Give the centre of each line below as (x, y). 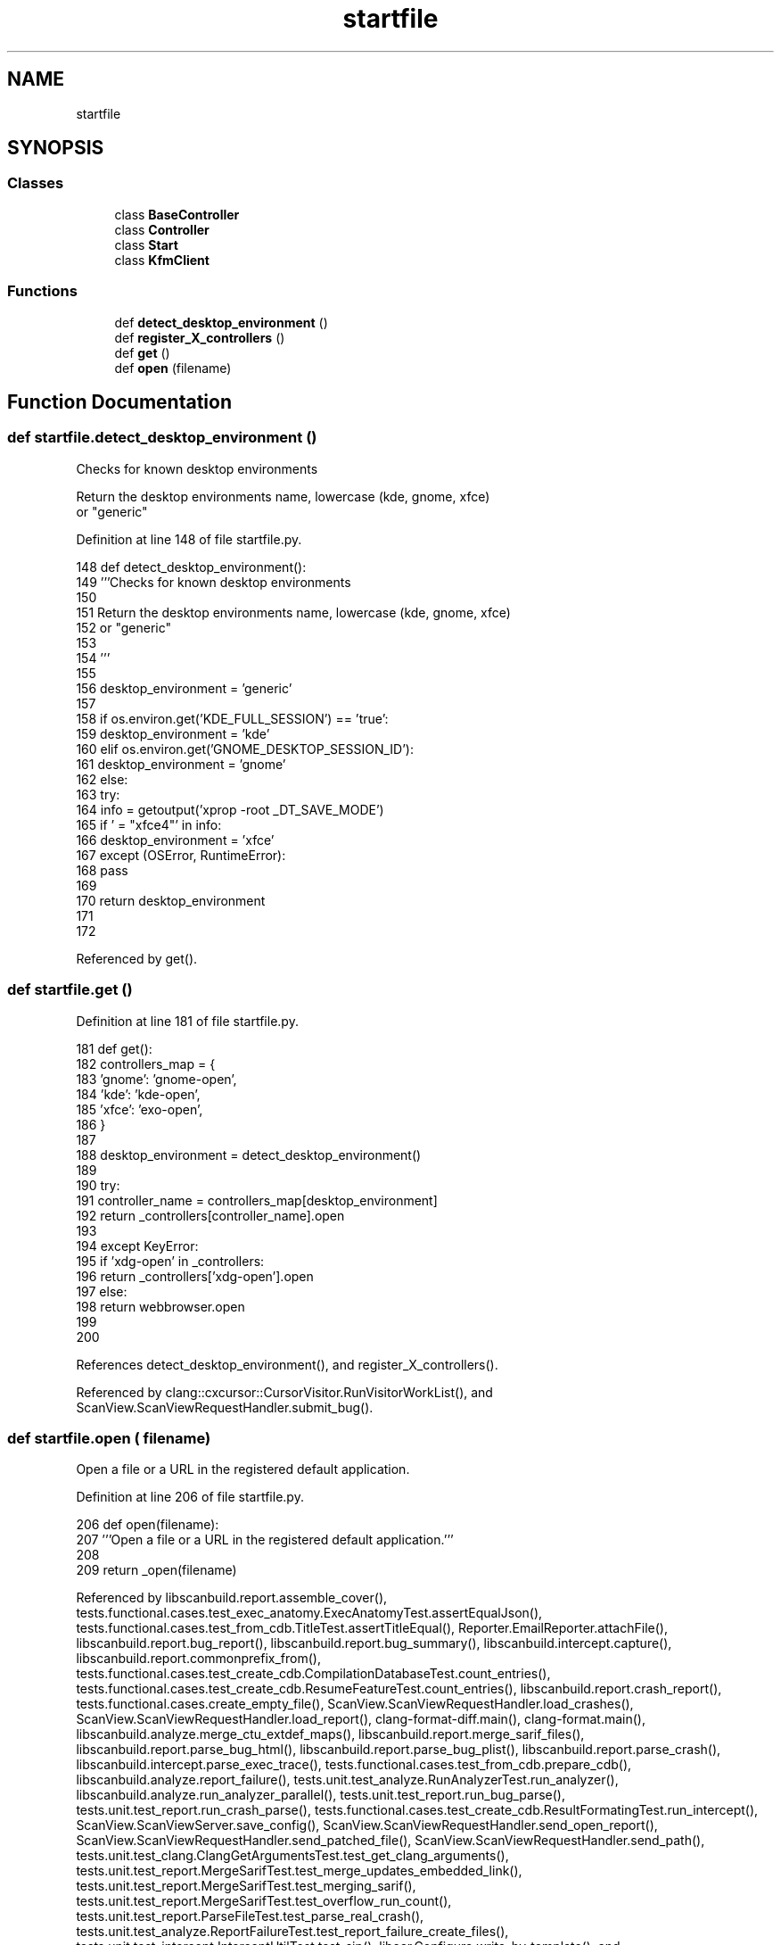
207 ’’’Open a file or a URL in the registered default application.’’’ (265, 1540)
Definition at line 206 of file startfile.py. (190, 1497)
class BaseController (177, 214)
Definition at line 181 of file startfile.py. (187, 1021)
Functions (42, 291)
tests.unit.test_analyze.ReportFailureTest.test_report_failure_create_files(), (292, 1932)
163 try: (98, 794)
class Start (146, 244)
